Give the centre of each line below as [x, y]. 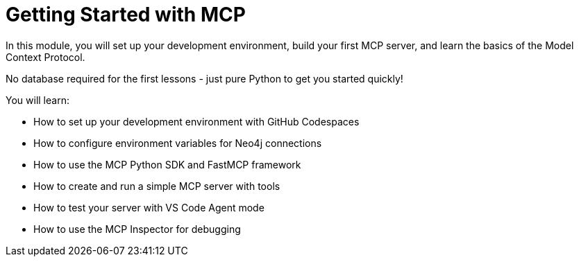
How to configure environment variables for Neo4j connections [178, 143]
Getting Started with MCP [126, 15]
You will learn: [37, 100]
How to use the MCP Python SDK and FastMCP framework [167, 164]
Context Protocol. [45, 57]
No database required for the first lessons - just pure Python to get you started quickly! [204, 78]
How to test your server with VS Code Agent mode [149, 207]
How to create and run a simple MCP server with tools [157, 186]
